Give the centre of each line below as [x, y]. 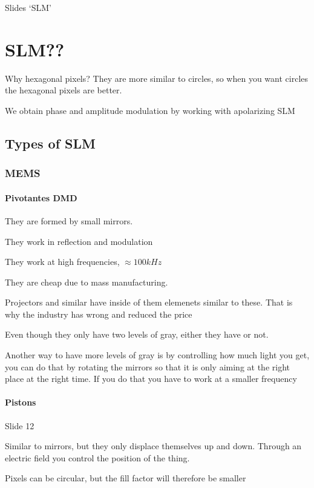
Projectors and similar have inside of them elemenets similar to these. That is [149, 302]
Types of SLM [50, 143]
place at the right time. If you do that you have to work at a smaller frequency [151, 379]
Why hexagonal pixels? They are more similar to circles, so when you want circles [157, 78]
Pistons [21, 402]
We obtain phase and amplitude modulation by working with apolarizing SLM [150, 110]
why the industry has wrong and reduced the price [99, 314]
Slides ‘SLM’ [28, 7]
